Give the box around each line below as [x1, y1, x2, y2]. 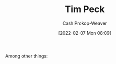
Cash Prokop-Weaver [62, 20, 107, 26]
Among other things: [5, 53, 48, 59]
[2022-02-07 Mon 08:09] [58, 30, 111, 36]
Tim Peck [65, 4, 105, 15]
